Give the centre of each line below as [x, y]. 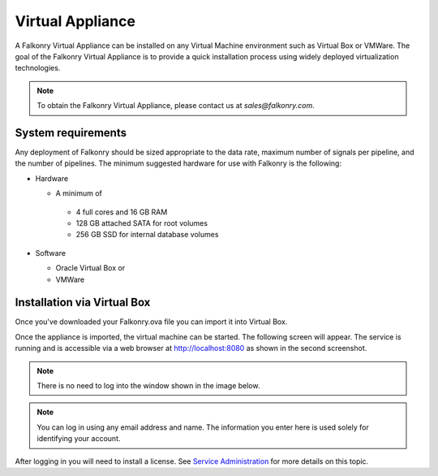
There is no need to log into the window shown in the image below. [148, 385]
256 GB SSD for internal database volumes [147, 235]
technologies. [38, 68]
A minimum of [79, 193]
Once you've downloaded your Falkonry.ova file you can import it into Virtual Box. [151, 322]
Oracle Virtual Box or [90, 268]
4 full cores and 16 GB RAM [122, 212]
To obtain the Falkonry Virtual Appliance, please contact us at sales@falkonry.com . [176, 106]
